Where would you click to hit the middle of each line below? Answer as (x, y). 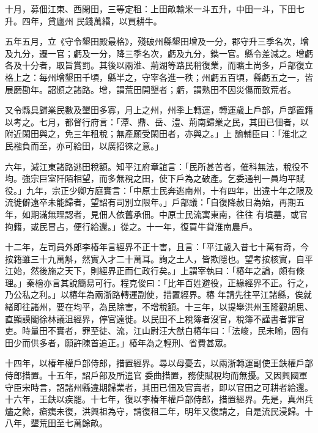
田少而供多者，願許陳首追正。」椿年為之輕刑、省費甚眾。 (118, 342)
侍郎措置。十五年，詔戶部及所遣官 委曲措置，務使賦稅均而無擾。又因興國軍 (156, 375)
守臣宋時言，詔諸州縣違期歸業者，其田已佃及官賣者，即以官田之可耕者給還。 (159, 387)
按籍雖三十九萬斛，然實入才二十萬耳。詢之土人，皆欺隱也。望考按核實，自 (155, 258)
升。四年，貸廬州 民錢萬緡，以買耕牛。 (83, 20)
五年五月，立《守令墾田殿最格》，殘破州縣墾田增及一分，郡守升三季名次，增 (157, 41)
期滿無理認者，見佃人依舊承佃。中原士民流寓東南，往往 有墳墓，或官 (169, 214)
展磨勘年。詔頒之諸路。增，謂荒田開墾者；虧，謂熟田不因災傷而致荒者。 (150, 89)
